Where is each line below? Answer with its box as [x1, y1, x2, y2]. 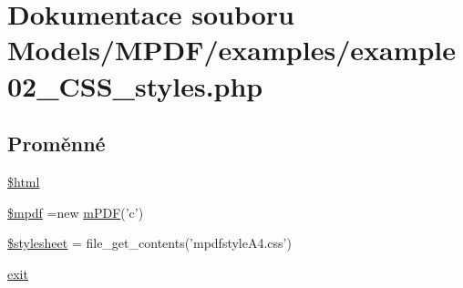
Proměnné [7, 129, 106, 158]
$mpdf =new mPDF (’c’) [7, 202, 144, 221]
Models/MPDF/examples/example [7, 31, 457, 68]
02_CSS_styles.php [7, 67, 263, 104]
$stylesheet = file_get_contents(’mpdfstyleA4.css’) [7, 233, 292, 252]
